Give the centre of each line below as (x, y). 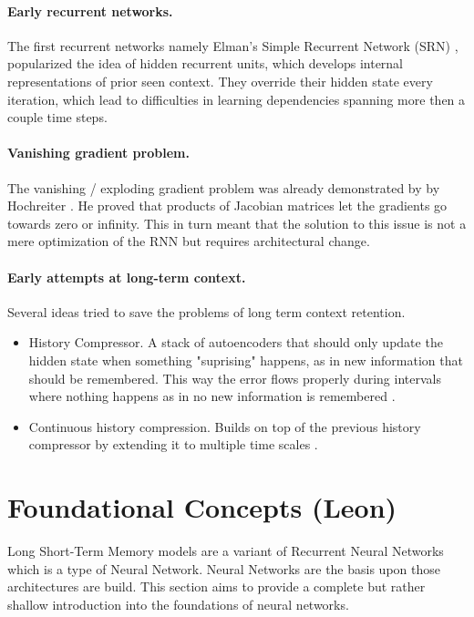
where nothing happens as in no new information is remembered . (212, 396)
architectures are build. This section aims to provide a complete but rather (216, 586)
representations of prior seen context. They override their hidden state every (220, 81)
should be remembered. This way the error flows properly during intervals (235, 378)
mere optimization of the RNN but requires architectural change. (189, 241)
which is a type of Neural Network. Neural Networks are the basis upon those (224, 568)
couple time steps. (57, 117)
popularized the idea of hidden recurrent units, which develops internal (206, 63)
